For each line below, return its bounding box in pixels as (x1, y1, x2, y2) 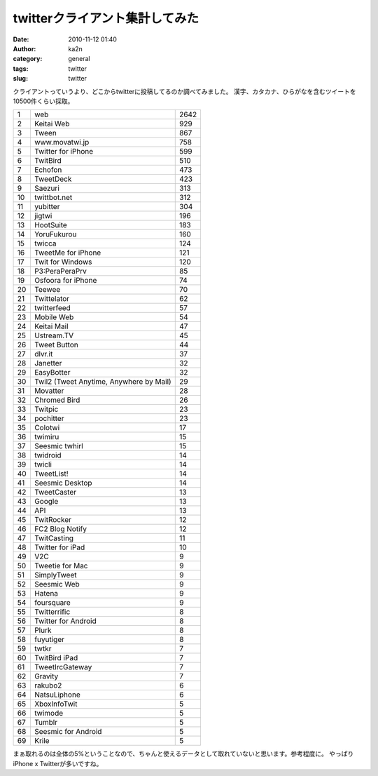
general (68, 55, 90, 63)
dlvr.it (34, 349, 53, 359)
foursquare (34, 598, 71, 608)
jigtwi (34, 211, 52, 221)
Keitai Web (34, 119, 70, 129)
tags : (13, 64, 29, 73)
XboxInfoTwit (34, 699, 78, 709)
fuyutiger (34, 635, 64, 645)
